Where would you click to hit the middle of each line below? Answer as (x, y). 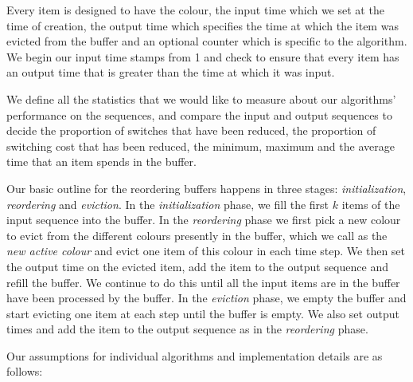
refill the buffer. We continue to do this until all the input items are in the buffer (203, 282)
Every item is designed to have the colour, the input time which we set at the (195, 10)
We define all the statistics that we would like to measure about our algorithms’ (201, 98)
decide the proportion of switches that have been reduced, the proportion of (191, 130)
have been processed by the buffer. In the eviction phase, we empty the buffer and (206, 298)
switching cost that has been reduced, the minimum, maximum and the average (201, 146)
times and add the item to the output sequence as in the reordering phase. (187, 329)
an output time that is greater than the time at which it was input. (171, 72)
